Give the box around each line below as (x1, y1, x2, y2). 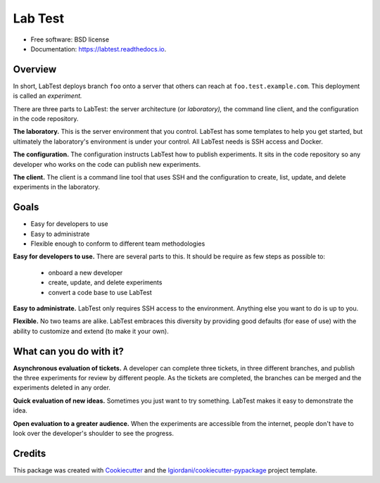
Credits (13, 447, 46, 459)
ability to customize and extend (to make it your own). (13, 327, 169, 335)
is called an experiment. (13, 92, 82, 100)
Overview (13, 63, 57, 75)
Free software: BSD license (30, 35, 109, 44)
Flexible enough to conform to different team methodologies (30, 239, 205, 248)
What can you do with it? (13, 345, 125, 357)
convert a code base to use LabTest (48, 288, 153, 296)
